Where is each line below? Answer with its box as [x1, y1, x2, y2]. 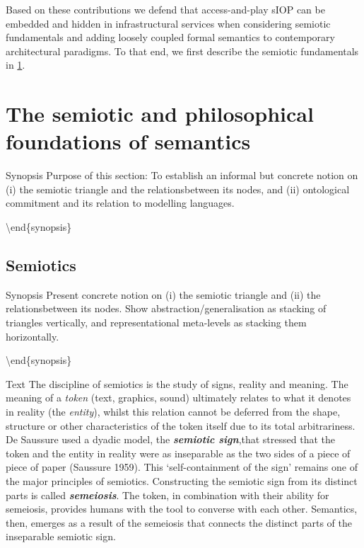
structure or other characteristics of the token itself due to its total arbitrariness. [6, 418, 356, 433]
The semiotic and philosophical [6, 99, 314, 128]
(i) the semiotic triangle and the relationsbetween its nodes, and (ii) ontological [6, 181, 350, 196]
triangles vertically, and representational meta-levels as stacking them [6, 315, 307, 330]
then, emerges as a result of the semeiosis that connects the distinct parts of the [6, 515, 352, 530]
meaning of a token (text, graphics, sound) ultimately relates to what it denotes [6, 390, 351, 405]
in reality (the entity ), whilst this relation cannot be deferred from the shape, [6, 404, 341, 419]
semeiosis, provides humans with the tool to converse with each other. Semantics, [6, 501, 358, 516]
